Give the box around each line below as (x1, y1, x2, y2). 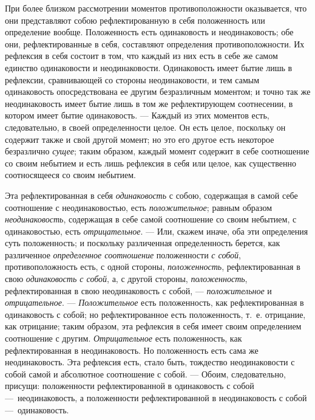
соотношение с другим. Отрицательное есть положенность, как (5, 332, 242, 345)
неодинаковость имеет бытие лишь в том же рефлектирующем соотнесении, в (5, 97, 293, 109)
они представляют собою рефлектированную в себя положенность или (5, 13, 265, 26)
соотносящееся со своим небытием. (5, 168, 136, 181)
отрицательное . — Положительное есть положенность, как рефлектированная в (5, 296, 304, 309)
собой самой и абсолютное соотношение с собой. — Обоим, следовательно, (5, 367, 286, 380)
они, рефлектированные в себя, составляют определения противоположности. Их (5, 37, 305, 50)
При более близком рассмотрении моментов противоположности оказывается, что (5, 2, 307, 14)
